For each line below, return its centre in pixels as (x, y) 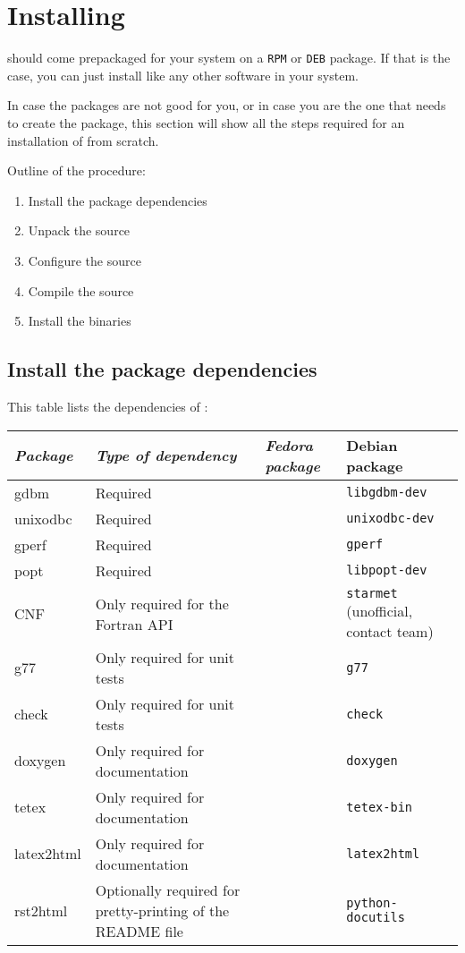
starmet (372, 593)
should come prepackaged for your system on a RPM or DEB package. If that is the (229, 58)
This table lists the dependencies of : (108, 406)
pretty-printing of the (162, 910)
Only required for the (162, 603)
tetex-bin (380, 807)
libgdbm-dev (387, 493)
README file (139, 931)
